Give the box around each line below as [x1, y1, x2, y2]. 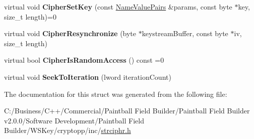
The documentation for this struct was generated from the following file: [4, 88, 227, 99]
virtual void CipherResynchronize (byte [4, 28, 137, 39]
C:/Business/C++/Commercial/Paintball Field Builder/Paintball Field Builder [4, 105, 250, 116]
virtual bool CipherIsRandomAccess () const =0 [4, 55, 164, 65]
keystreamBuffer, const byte [142, 28, 228, 39]
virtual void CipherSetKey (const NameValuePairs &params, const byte [4, 2, 232, 12]
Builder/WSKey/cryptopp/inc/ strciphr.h [4, 125, 131, 135]
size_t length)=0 [4, 11, 56, 22]
